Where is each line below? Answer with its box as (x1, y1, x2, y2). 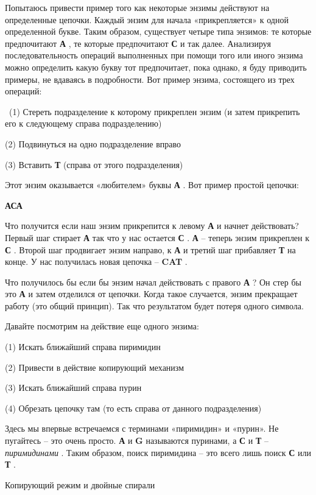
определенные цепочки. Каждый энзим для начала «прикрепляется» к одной (5, 13, 289, 26)
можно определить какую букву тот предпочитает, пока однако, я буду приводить (5, 60, 307, 73)
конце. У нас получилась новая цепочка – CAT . (5, 255, 188, 268)
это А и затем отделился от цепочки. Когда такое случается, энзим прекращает (5, 287, 298, 300)
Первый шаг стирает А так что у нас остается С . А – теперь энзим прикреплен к (5, 231, 310, 244)
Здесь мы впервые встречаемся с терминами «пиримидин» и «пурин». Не (5, 422, 279, 435)
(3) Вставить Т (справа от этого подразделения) (5, 158, 183, 170)
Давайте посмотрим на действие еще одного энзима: (5, 320, 199, 332)
